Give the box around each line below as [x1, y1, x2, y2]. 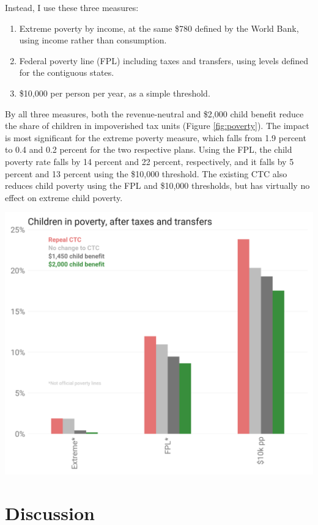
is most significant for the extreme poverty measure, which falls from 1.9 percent [5, 131, 306, 144]
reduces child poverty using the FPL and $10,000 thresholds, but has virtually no [5, 179, 310, 192]
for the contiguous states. [19, 66, 114, 79]
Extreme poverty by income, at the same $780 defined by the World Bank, [19, 21, 299, 34]
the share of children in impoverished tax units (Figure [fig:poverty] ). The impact [5, 119, 309, 132]
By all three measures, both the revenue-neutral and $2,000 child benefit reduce [5, 107, 304, 120]
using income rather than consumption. [19, 34, 167, 46]
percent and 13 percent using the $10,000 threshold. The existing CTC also [5, 167, 287, 180]
